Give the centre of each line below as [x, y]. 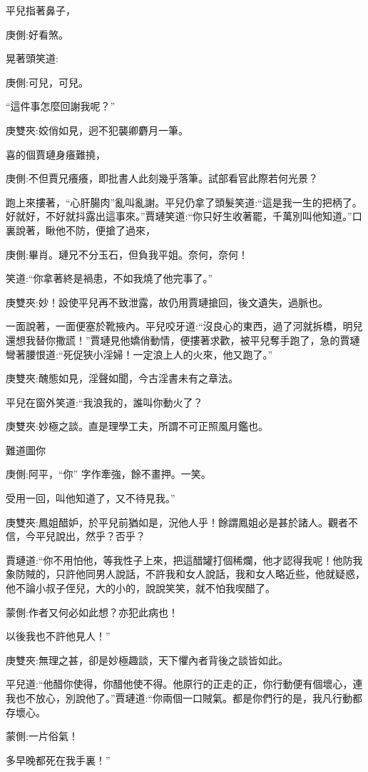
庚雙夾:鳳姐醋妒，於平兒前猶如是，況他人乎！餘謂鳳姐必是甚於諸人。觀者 [177, 522]
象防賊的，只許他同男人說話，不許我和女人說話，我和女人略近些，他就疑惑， [185, 574]
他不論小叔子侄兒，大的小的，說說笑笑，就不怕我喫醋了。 [140, 588]
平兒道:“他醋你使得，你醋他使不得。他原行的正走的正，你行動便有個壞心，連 [184, 684]
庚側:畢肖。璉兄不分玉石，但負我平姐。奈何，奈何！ [127, 254]
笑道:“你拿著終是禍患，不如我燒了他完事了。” [109, 278]
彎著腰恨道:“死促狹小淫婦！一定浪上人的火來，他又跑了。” [139, 354]
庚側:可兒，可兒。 [47, 82]
